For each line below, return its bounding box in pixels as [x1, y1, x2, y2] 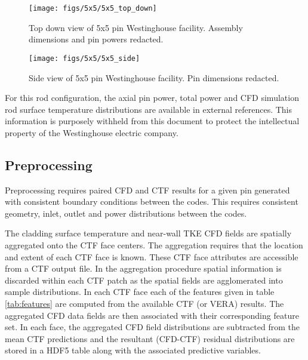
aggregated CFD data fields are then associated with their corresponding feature [5, 309, 299, 321]
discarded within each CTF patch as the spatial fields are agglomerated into [5, 273, 283, 286]
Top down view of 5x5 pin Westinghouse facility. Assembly [29, 21, 243, 33]
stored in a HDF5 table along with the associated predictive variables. [5, 344, 261, 356]
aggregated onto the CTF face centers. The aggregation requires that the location [5, 239, 303, 251]
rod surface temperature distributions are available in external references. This [5, 103, 292, 115]
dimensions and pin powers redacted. [29, 33, 164, 45]
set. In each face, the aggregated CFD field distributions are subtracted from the [5, 321, 300, 333]
